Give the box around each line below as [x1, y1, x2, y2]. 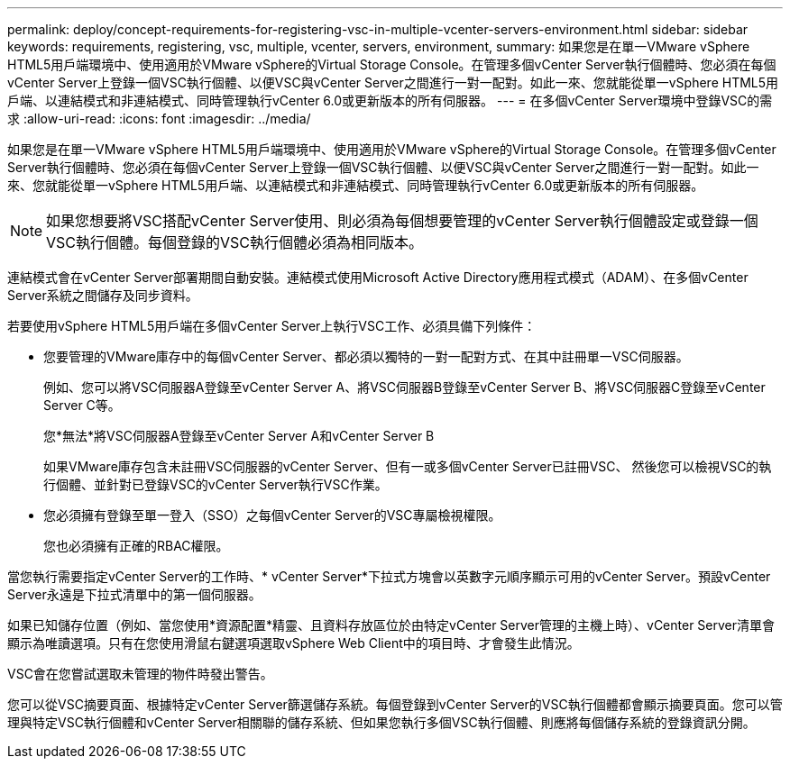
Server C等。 [43, 397, 121, 413]
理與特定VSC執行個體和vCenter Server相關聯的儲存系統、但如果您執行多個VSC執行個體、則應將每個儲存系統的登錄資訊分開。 [7, 715, 756, 730]
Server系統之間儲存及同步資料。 [7, 287, 198, 303]
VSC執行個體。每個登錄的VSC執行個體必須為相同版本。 [46, 233, 424, 251]
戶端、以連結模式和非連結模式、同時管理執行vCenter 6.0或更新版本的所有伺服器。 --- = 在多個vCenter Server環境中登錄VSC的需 [7, 93, 773, 108]
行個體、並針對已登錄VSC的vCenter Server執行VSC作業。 [43, 477, 388, 492]
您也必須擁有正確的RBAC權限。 [43, 538, 229, 553]
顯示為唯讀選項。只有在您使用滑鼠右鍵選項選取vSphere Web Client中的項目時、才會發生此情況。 [7, 635, 580, 651]
